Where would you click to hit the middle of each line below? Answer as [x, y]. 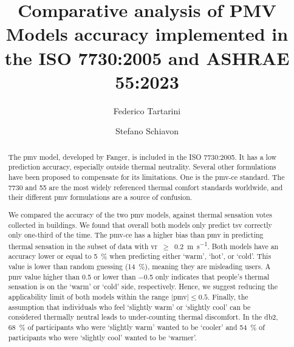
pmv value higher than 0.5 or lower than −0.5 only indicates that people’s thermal [139, 276]
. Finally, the [228, 297]
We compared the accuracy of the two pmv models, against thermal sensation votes [140, 214]
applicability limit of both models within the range [88, 297]
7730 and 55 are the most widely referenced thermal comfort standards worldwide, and [145, 187]
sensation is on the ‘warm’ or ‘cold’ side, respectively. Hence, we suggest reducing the [143, 287]
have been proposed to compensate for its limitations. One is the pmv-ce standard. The [146, 177]
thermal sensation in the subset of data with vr [83, 246]
